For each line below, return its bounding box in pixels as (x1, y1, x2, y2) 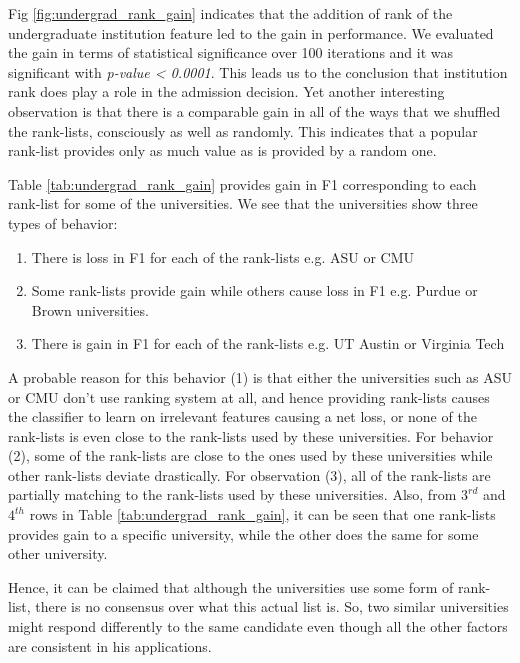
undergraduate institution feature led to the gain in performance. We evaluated (8, 22, 494, 43)
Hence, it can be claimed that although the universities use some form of (8, 576, 454, 597)
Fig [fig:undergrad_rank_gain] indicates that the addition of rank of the (8, 3, 453, 23)
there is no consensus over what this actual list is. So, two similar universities (35, 596, 509, 617)
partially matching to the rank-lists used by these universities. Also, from (8, 484, 457, 505)
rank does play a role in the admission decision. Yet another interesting (8, 81, 445, 102)
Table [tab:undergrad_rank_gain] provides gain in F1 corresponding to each (8, 173, 477, 194)
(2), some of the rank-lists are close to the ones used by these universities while (8, 445, 493, 466)
